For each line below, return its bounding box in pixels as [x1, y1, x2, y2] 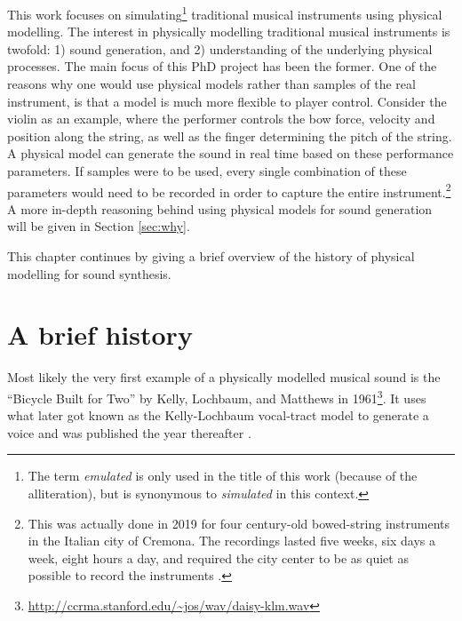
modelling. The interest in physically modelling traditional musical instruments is [7, 22, 450, 41]
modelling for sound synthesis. [7, 264, 171, 283]
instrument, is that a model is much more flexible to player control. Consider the [7, 92, 447, 110]
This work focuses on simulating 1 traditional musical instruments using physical [7, 3, 442, 23]
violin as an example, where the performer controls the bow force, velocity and [7, 109, 435, 128]
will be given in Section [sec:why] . [7, 217, 190, 235]
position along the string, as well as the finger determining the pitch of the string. [7, 126, 452, 145]
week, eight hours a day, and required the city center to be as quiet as [28, 548, 409, 567]
